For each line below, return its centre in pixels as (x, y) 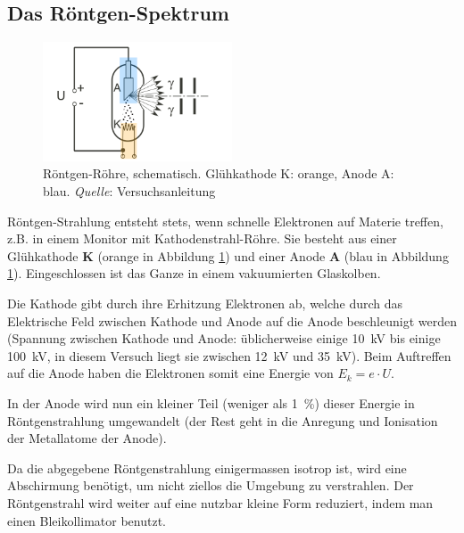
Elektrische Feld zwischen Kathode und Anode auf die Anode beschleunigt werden (232, 320)
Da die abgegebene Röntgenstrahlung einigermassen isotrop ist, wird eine (207, 467)
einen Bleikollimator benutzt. (87, 520)
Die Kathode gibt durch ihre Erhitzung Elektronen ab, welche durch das (205, 303)
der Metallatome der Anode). (87, 438)
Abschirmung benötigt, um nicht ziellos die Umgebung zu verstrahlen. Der (211, 485)
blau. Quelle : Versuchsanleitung (129, 191)
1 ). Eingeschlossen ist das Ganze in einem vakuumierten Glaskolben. (194, 273)
